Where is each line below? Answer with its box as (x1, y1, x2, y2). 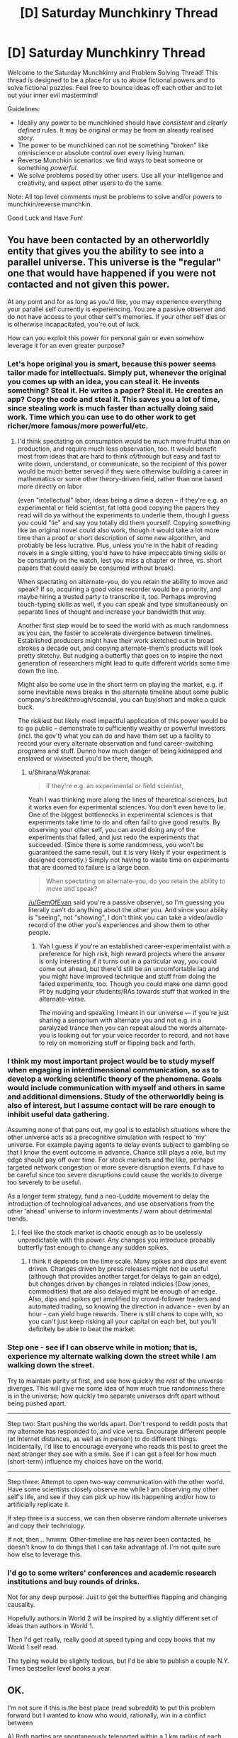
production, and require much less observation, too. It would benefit (17, 444, 217, 453)
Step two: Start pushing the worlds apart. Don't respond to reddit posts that (7, 1419, 228, 1428)
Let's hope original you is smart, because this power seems (7, 359, 216, 369)
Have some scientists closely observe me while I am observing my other (7, 1485, 218, 1493)
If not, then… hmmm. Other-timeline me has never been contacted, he (7, 1535, 211, 1543)
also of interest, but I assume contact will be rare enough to (7, 1100, 216, 1110)
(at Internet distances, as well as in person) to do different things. (7, 1434, 198, 1443)
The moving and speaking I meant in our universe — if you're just (38, 1009, 229, 1017)
